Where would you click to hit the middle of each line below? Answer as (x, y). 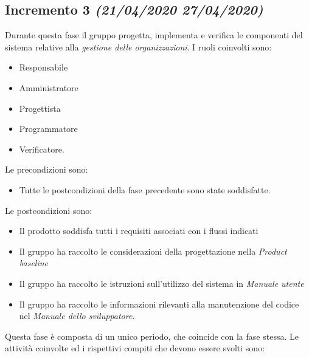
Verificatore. (42, 149)
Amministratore (49, 87)
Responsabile (43, 67)
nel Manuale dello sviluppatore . (77, 316)
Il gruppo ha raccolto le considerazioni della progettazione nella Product (153, 251)
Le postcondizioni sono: (49, 210)
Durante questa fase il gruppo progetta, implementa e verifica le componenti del (154, 35)
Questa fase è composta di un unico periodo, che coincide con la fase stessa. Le (152, 336)
